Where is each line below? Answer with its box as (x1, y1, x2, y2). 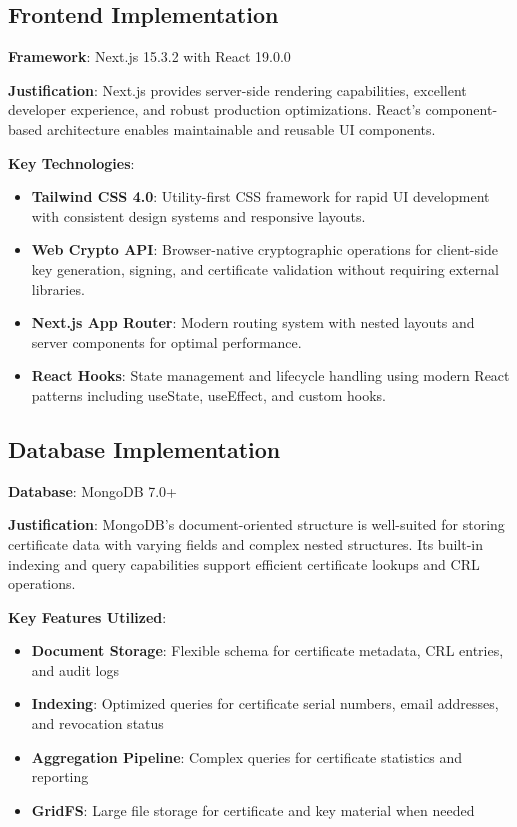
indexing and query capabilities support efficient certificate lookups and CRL (8, 553, 480, 574)
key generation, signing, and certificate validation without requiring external (31, 258, 499, 279)
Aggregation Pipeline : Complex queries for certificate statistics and (31, 746, 463, 767)
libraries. (31, 278, 85, 299)
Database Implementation (8, 433, 281, 464)
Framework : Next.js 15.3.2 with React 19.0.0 (8, 46, 291, 67)
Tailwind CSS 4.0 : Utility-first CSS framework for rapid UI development (31, 186, 490, 207)
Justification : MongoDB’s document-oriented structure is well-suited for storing (8, 514, 505, 535)
